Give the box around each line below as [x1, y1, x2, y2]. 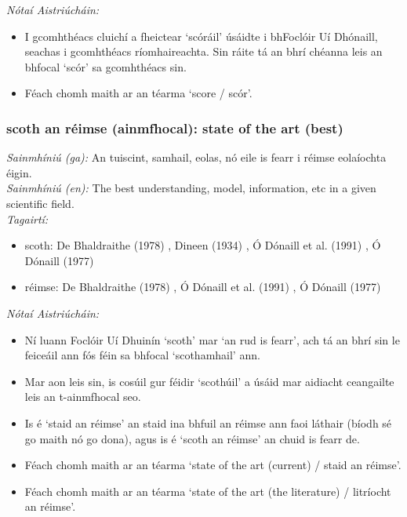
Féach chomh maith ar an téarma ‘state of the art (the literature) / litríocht [24, 482, 391, 499]
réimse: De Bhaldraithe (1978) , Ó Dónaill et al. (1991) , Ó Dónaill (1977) [24, 279, 381, 295]
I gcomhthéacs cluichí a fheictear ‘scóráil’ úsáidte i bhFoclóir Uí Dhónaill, [24, 27, 378, 44]
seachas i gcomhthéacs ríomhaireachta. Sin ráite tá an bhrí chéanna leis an [24, 43, 383, 60]
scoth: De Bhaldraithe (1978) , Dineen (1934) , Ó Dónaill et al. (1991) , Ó [24, 237, 381, 253]
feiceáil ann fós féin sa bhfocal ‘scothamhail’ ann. [24, 347, 260, 363]
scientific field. [6, 195, 74, 211]
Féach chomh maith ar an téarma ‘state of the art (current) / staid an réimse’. [24, 457, 402, 473]
